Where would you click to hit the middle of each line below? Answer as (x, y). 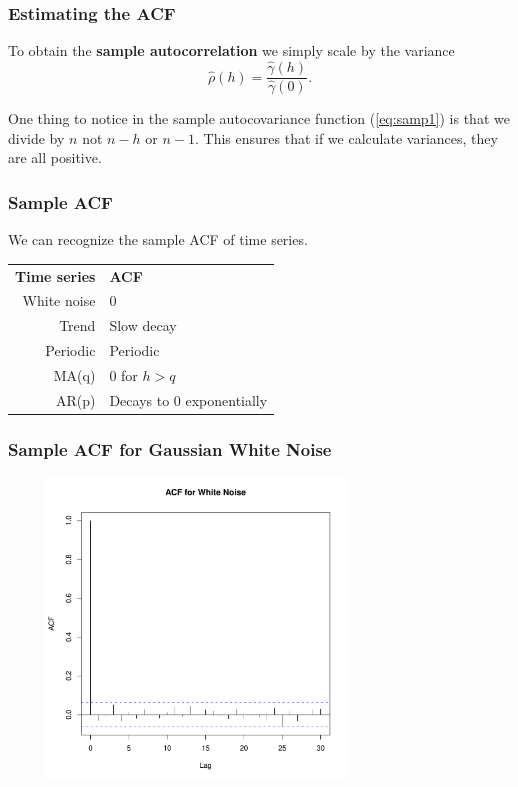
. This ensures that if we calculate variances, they (346, 137)
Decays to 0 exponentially (188, 399)
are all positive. (55, 157)
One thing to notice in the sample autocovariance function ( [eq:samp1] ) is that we (259, 118)
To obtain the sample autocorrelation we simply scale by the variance (231, 50)
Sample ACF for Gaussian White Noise (170, 448)
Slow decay (143, 325)
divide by (36, 137)
